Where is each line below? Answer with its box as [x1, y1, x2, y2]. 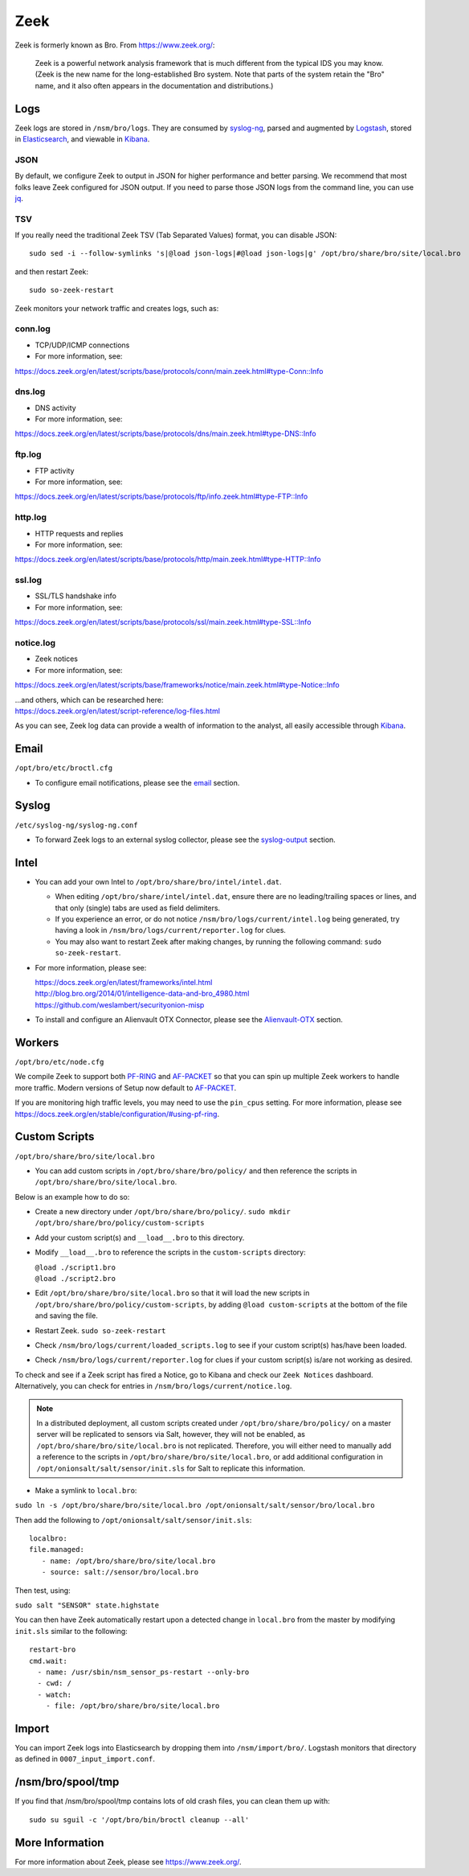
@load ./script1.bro [35, 1262, 116, 1272]
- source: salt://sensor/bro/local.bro [41, 1568, 199, 1577]
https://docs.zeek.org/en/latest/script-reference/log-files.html [14, 706, 221, 716]
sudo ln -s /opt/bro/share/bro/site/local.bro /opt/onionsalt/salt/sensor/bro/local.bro [14, 1500, 375, 1510]
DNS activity [35, 403, 76, 413]
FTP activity [35, 466, 75, 475]
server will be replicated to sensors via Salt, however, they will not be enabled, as [36, 1430, 305, 1439]
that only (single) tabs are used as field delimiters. [55, 903, 221, 913]
